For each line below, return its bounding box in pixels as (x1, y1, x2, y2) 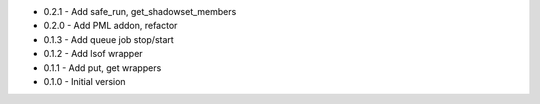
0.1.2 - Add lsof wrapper (43, 48, 144, 60)
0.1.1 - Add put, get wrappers (43, 61, 162, 74)
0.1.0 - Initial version (43, 75, 126, 87)
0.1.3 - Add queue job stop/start (43, 33, 174, 45)
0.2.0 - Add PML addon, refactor (43, 20, 178, 32)
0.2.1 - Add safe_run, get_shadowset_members (43, 6, 237, 17)
